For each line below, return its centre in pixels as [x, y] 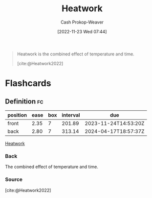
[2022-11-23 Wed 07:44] [82, 31]
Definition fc [24, 101]
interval [71, 115]
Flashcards [28, 83]
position [17, 115]
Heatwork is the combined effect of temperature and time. [76, 54]
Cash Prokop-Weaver [82, 22]
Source [14, 179]
